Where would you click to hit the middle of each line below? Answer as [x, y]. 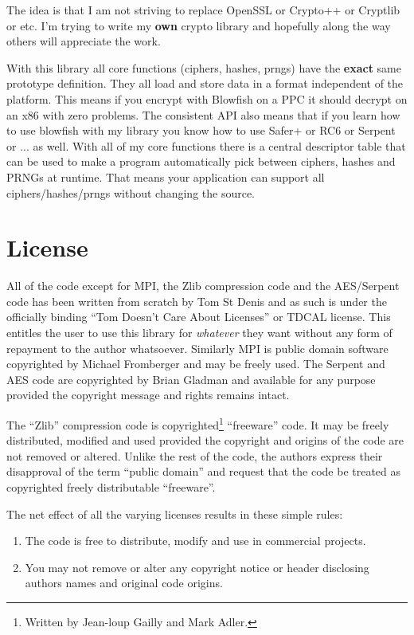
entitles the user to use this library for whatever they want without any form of [199, 333]
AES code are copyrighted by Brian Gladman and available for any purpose [191, 379]
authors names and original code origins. [124, 583]
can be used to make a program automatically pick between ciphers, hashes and [201, 161]
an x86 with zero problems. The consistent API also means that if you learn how [203, 114]
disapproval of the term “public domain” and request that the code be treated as [204, 471]
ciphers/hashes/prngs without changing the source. [131, 192]
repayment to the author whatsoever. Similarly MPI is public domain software [197, 348]
